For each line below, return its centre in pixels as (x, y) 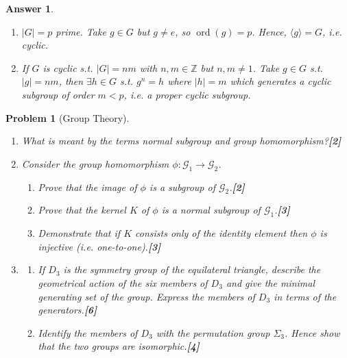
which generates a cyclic (280, 81)
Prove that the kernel (82, 210)
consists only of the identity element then (222, 233)
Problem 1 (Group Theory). (68, 117)
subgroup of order (58, 94)
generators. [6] (68, 310)
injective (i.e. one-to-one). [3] (99, 246)
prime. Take (81, 31)
